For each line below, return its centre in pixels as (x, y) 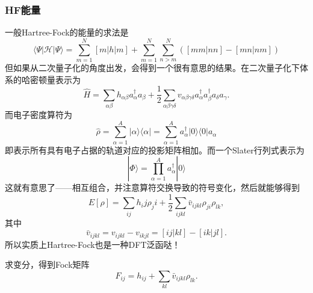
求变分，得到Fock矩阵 (47, 264)
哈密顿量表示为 (51, 79)
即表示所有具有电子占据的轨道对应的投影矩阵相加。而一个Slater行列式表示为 (155, 150)
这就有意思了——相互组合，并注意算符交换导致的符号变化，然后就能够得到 (152, 187)
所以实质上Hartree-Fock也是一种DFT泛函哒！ (93, 244)
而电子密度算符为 (39, 114)
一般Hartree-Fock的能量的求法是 (67, 32)
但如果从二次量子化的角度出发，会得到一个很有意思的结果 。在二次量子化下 (152, 67)
